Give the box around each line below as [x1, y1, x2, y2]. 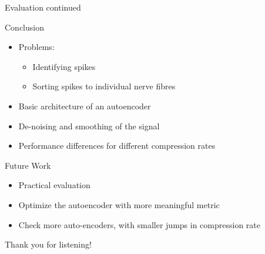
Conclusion [5, 21, 44, 33]
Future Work [5, 159, 51, 171]
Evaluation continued [5, 1, 81, 13]
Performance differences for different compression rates [18, 139, 216, 152]
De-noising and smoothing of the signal [18, 119, 160, 132]
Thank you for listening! [5, 238, 92, 250]
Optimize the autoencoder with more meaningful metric [18, 198, 220, 210]
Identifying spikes [32, 60, 96, 72]
